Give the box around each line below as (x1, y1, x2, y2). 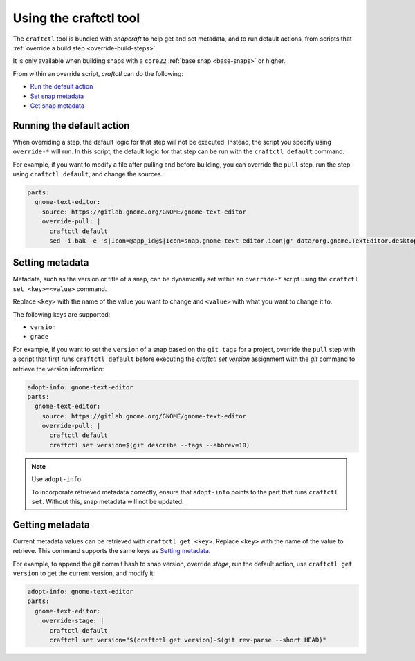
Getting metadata (12, 519, 90, 530)
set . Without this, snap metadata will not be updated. (31, 498, 184, 506)
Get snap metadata (30, 101, 85, 110)
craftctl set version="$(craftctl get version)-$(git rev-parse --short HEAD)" (49, 636, 326, 644)
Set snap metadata (30, 92, 84, 100)
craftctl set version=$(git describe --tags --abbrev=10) (49, 441, 250, 449)
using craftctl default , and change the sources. (12, 169, 163, 178)
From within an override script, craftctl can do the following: (12, 69, 183, 77)
